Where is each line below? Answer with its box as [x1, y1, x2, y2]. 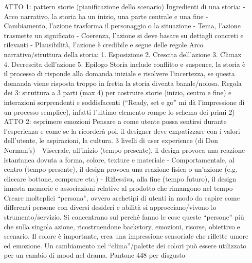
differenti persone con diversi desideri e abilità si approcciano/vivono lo [4, 202, 216, 212]
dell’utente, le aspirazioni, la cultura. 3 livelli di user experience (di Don [4, 135, 218, 145]
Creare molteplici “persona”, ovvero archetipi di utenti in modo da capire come [4, 192, 240, 202]
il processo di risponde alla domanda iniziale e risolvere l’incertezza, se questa [4, 68, 235, 79]
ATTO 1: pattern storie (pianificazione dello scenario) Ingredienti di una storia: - [4, 1, 245, 11]
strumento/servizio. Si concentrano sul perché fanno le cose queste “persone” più [4, 212, 244, 222]
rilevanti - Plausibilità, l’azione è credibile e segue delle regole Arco [4, 40, 203, 50]
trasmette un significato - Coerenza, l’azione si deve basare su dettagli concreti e [4, 30, 244, 40]
